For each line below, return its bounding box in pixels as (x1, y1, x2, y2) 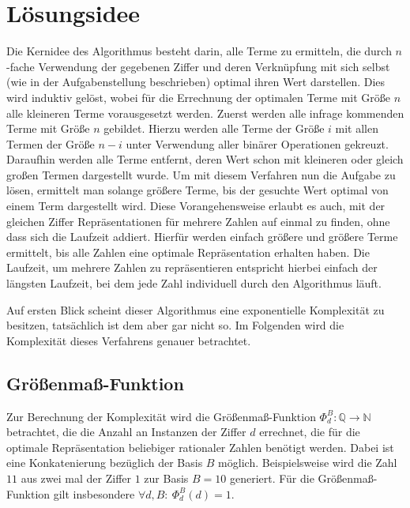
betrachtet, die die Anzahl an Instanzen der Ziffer (6, 423, 246, 440)
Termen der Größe (6, 135, 95, 152)
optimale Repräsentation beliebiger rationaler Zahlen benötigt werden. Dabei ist (6, 438, 394, 455)
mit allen (335, 120, 379, 137)
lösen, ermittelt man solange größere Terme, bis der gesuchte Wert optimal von (6, 182, 389, 198)
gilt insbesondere (53, 485, 135, 502)
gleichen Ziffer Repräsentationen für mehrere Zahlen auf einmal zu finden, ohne (6, 213, 390, 229)
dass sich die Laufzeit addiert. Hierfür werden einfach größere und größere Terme (6, 228, 398, 245)
